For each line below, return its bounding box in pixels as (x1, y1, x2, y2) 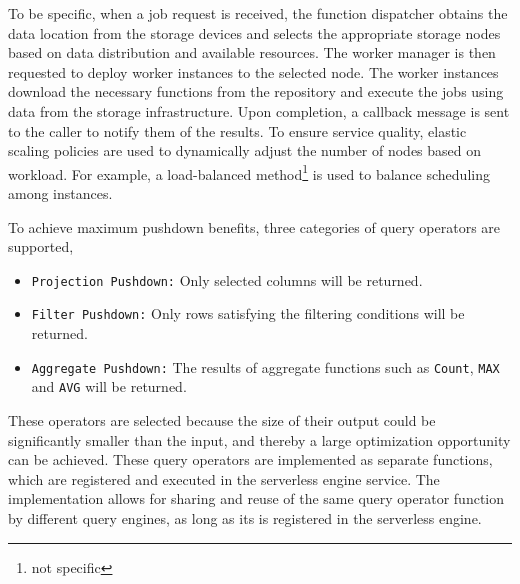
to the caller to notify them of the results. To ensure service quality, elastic (8, 120, 467, 141)
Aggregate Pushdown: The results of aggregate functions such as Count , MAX (31, 356, 500, 377)
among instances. (8, 183, 113, 203)
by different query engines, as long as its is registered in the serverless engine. (8, 507, 482, 528)
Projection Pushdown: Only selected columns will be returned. (31, 269, 423, 290)
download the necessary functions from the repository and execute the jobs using (8, 81, 504, 102)
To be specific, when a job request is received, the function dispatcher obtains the (8, 3, 508, 23)
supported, (8, 236, 74, 257)
